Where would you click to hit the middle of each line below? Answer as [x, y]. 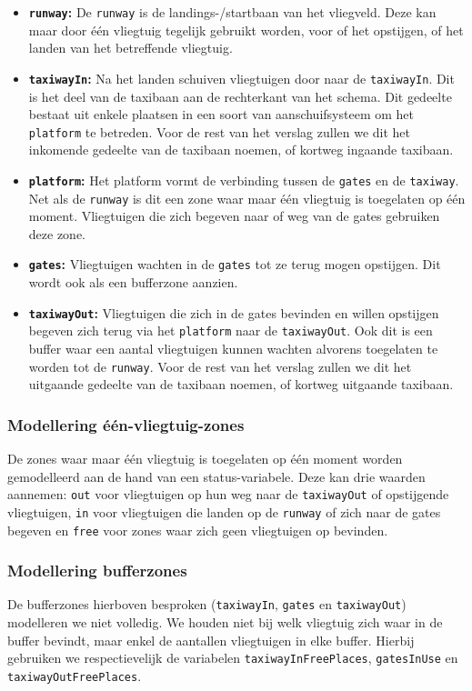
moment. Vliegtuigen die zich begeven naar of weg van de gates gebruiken [234, 216]
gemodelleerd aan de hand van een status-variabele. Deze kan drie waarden [216, 476]
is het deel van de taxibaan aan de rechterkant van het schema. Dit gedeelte [240, 96]
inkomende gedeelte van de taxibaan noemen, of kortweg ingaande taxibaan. [241, 150]
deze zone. [57, 233]
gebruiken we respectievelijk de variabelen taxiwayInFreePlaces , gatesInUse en [233, 658]
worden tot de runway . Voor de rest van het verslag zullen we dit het [220, 366]
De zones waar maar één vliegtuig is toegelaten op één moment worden [205, 459]
